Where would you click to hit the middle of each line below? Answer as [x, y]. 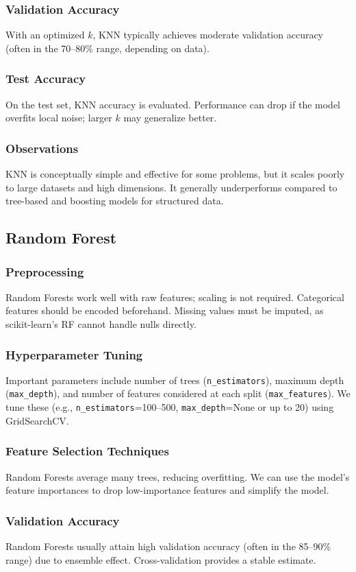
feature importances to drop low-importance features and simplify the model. [167, 490]
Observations [42, 148]
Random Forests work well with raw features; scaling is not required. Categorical [175, 297]
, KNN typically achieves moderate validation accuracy [208, 35]
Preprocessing [45, 271]
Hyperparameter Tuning [74, 354]
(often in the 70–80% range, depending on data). [107, 48]
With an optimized [45, 35]
